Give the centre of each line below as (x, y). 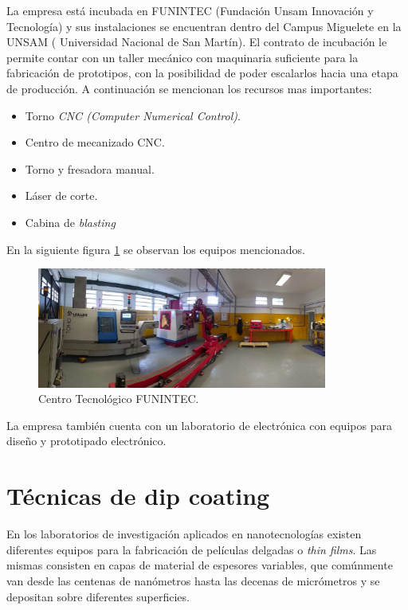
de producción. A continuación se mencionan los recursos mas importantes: (189, 88)
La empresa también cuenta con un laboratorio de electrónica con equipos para (199, 425)
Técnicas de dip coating (138, 496)
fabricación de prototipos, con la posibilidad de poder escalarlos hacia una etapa (202, 73)
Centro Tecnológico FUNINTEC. (119, 399)
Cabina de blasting (70, 222)
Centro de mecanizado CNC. (95, 142)
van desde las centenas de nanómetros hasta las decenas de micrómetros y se (193, 580)
